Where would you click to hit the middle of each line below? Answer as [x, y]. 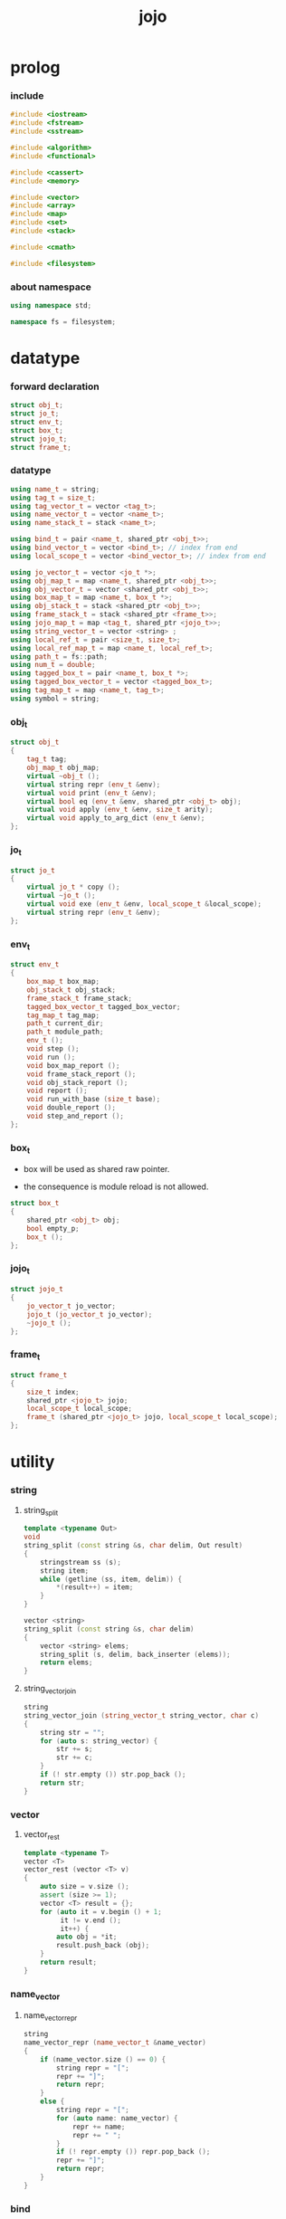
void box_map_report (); [73, 1065]
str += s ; [75, 1749]
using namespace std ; [51, 306]
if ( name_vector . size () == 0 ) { [103, 2059]
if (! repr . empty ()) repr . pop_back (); [133, 2152]
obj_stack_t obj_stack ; [71, 990]
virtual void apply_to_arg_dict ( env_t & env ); [116, 818]
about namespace [51, 287]
